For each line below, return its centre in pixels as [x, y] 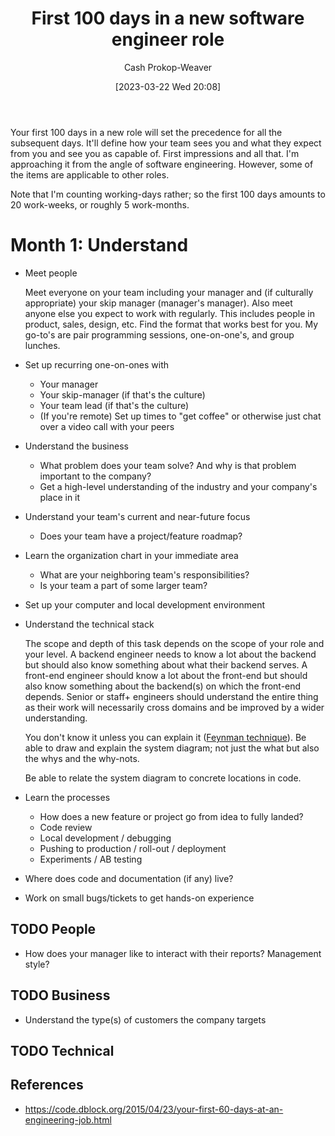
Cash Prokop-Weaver [168, 67]
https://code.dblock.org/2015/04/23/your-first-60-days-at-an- [154, 1109]
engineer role [168, 39]
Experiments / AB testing [91, 859]
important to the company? [95, 476]
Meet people [51, 273]
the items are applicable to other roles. [90, 174]
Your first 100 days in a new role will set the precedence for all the [146, 132]
